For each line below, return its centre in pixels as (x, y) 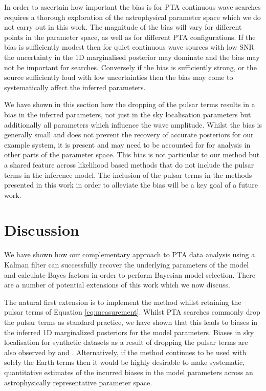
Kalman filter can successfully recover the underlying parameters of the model (127, 264)
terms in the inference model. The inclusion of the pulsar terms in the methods (128, 174)
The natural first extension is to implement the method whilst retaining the (123, 302)
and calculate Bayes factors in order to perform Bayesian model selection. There (130, 274)
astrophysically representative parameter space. (78, 382)
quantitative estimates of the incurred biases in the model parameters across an (129, 372)
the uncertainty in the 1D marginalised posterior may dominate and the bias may (132, 57)
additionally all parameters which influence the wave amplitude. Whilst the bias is (133, 124)
